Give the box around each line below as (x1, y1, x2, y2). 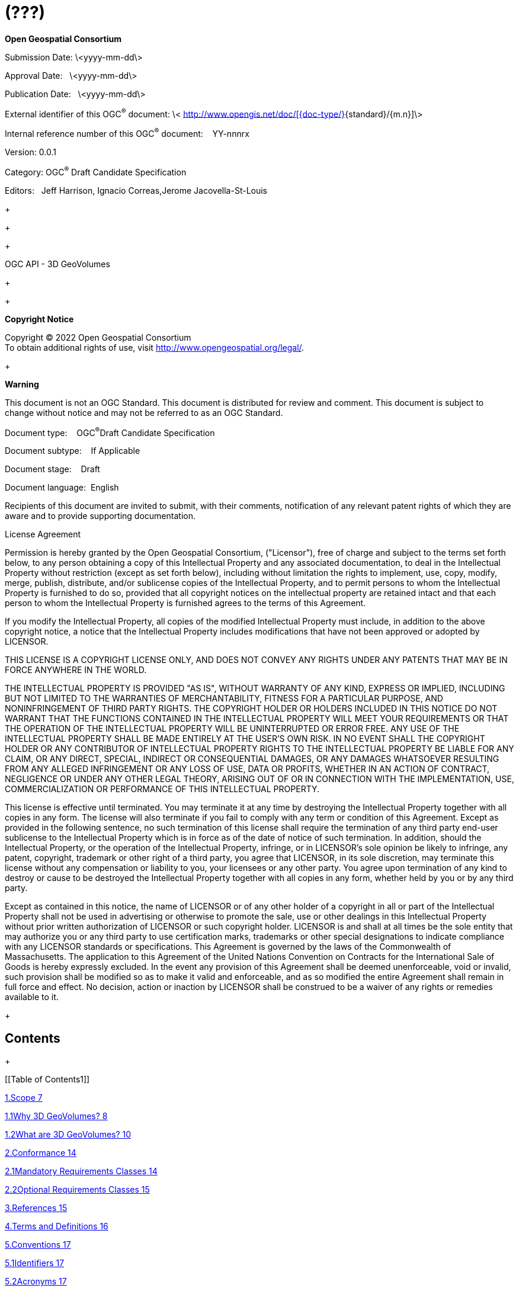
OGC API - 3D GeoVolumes (5, 258, 110, 269)
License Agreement (5, 529, 81, 540)
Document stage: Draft (5, 464, 100, 475)
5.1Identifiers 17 (5, 1258, 65, 1268)
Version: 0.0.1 (5, 147, 56, 158)
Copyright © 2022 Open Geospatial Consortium (5, 332, 191, 342)
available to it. (5, 992, 59, 1002)
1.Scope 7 (5, 1093, 43, 1103)
